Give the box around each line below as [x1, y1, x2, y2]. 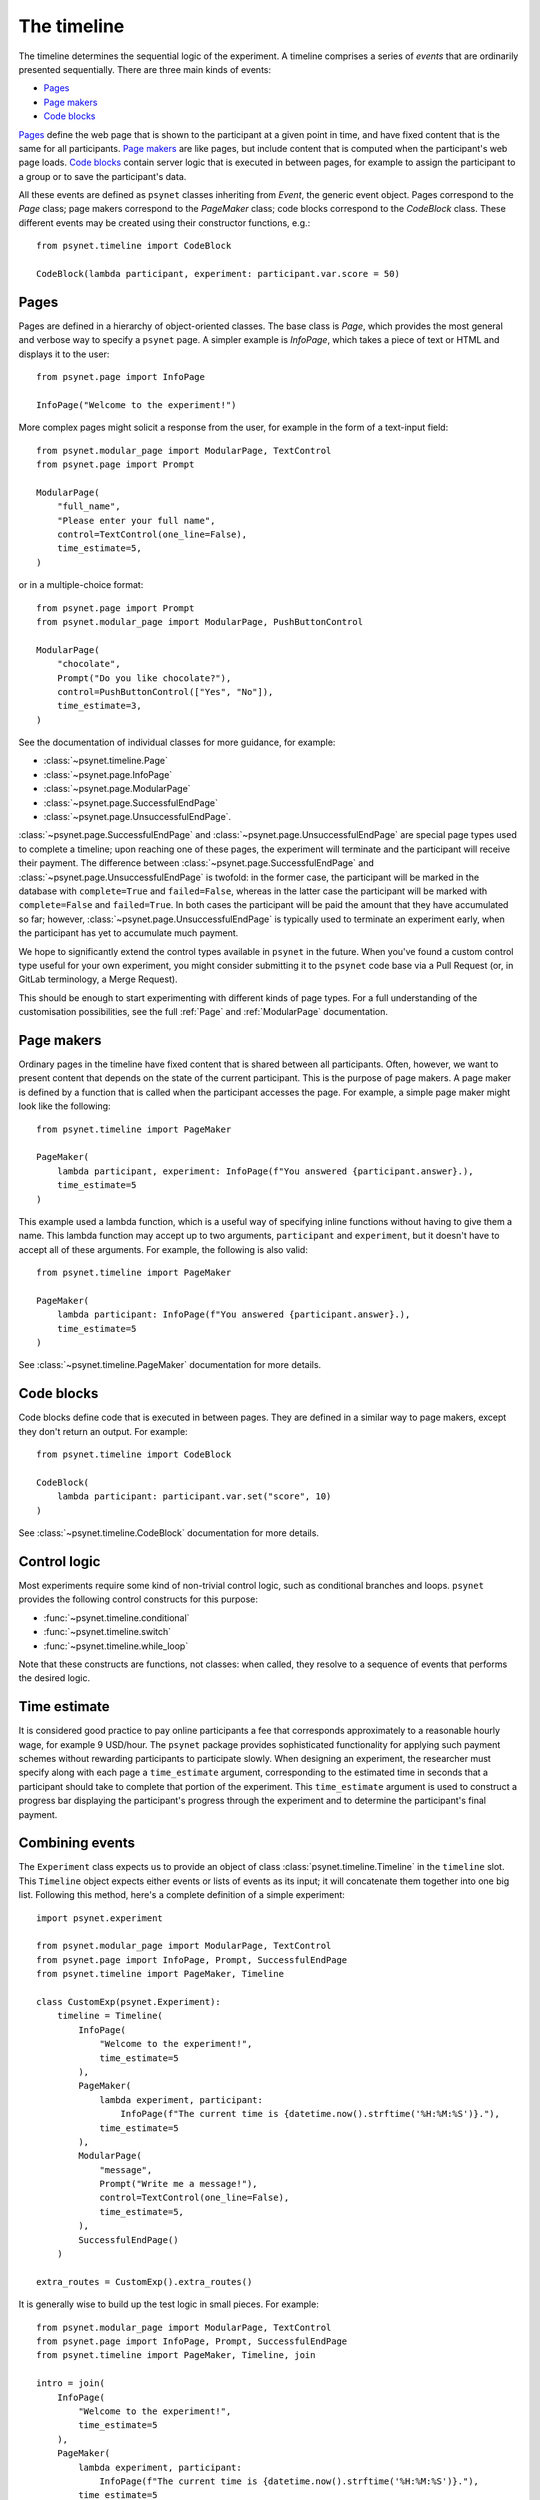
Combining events [18, 1835, 135, 1852]
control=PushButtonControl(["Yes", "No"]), [56, 686, 274, 697]
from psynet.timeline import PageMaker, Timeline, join [36, 2350, 316, 2361]
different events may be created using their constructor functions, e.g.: [18, 216, 311, 229]
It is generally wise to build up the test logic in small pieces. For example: [18, 2298, 319, 2310]
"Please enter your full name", [56, 515, 216, 526]
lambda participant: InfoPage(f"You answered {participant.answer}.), [56, 1309, 411, 1320]
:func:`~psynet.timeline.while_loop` [43, 1640, 189, 1652]
